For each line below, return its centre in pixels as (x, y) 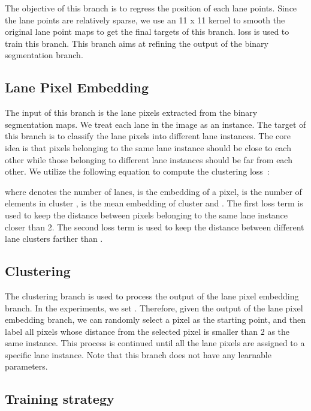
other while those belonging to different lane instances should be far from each (149, 159)
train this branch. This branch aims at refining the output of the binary (137, 43)
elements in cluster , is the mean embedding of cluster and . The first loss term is (154, 203)
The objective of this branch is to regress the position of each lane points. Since (151, 8)
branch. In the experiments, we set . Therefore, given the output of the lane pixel (154, 307)
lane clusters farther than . (54, 238)
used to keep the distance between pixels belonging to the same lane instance (147, 214)
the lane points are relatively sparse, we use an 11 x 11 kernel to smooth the (145, 19)
